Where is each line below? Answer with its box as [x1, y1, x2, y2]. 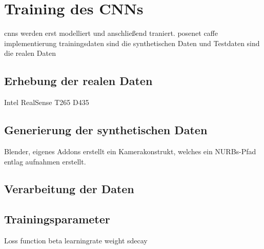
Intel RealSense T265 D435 [4, 97, 89, 108]
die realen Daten [4, 48, 56, 58]
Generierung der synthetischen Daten [4, 122, 208, 138]
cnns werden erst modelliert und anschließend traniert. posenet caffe [4, 28, 218, 38]
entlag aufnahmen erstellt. [4, 156, 86, 167]
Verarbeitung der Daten [4, 181, 134, 197]
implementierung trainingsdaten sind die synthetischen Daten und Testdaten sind [4, 37, 260, 48]
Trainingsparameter [4, 211, 110, 227]
